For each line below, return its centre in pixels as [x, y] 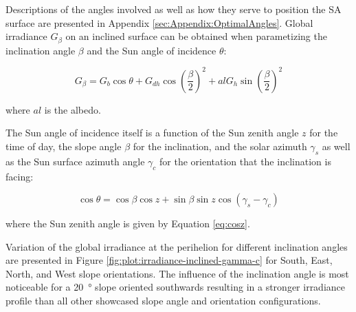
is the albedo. [73, 109]
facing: [20, 176]
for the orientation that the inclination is [245, 161]
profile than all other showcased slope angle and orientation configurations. [163, 301]
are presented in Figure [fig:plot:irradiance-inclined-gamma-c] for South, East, [169, 260]
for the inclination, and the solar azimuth [220, 146]
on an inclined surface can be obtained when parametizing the [196, 36]
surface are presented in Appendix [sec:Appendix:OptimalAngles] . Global [159, 22]
